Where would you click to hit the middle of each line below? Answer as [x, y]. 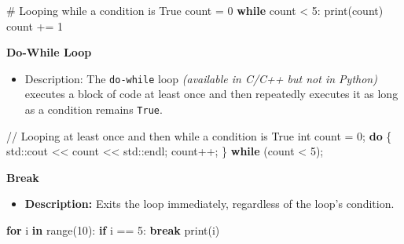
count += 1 [35, 25]
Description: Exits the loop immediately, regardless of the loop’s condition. [209, 204]
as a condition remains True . [94, 109]
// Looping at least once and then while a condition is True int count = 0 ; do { [199, 135]
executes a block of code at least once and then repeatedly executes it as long [211, 94]
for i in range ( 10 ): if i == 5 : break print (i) [113, 230]
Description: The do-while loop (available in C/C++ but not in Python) [201, 78]
